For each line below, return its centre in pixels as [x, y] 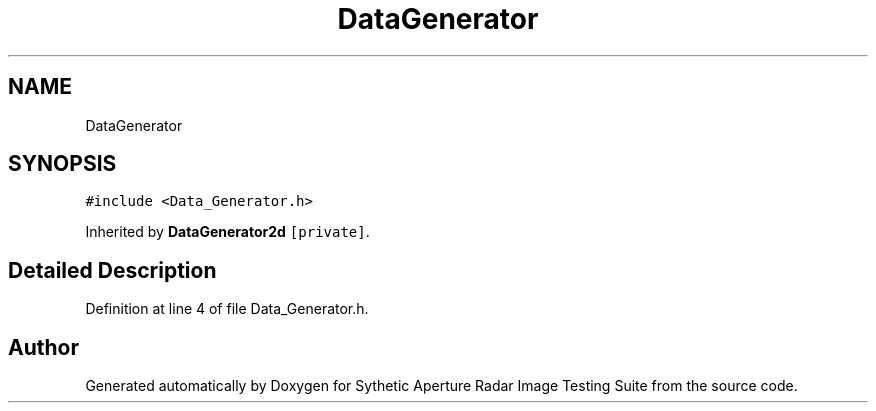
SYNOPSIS [62, 164]
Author [43, 347]
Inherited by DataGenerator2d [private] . [227, 232]
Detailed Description [112, 270]
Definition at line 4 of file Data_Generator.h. [227, 309]
